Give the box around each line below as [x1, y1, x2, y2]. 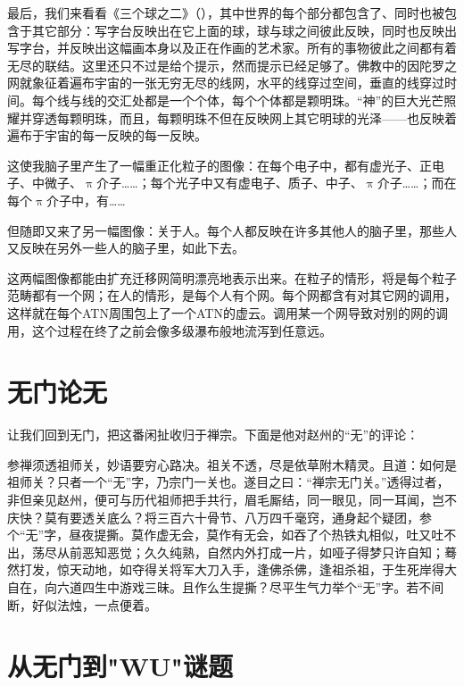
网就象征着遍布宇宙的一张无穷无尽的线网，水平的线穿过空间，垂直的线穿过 [7, 73, 444, 92]
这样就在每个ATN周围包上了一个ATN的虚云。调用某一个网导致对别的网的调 [7, 303, 448, 322]
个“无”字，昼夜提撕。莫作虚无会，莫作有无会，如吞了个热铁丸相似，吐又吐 [7, 525, 444, 544]
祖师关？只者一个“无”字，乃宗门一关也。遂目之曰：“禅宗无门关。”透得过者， [7, 473, 450, 491]
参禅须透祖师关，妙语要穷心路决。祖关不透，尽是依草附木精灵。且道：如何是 [7, 455, 457, 473]
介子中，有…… [46, 190, 126, 209]
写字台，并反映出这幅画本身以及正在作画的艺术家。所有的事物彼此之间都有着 [7, 38, 457, 57]
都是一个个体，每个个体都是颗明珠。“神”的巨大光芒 [144, 90, 444, 109]
